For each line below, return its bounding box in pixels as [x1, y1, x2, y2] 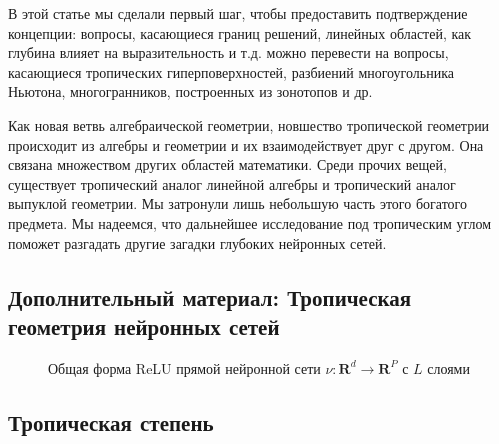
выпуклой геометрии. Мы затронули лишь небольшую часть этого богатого [8, 193, 467, 214]
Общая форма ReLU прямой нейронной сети [48, 357, 321, 378]
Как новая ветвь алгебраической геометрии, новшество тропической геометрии [8, 114, 490, 135]
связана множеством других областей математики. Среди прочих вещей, [8, 154, 447, 175]
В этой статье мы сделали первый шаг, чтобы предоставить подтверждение [8, 3, 468, 23]
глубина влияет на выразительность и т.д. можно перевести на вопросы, [8, 42, 449, 63]
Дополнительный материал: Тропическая [8, 281, 412, 312]
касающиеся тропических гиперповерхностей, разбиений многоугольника [8, 61, 454, 82]
